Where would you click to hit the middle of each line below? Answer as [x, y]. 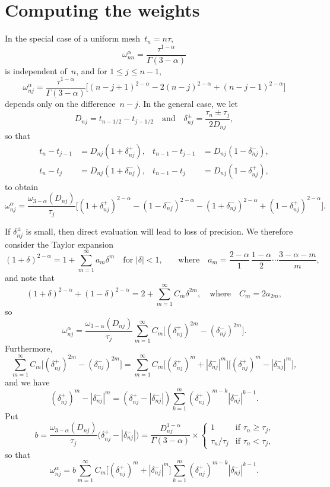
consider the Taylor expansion [59, 244]
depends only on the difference [60, 103]
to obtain [22, 186]
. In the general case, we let [188, 103]
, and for [92, 70]
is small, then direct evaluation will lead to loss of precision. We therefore [159, 231]
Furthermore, [29, 348]
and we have [27, 382]
